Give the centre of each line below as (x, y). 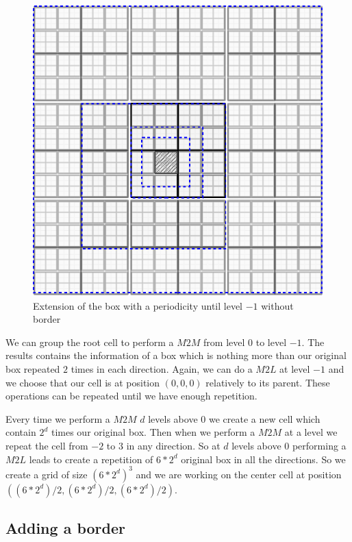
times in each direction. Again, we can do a (162, 368)
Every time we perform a (58, 418)
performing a (319, 445)
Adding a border (65, 528)
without (277, 305)
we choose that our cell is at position (83, 382)
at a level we (311, 432)
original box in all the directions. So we (263, 459)
